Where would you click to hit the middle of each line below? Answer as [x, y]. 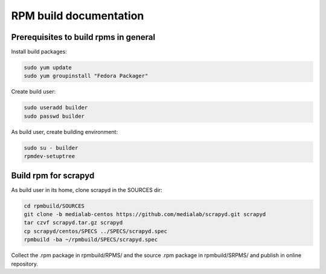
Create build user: [34, 92]
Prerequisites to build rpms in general [83, 37]
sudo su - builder [51, 148]
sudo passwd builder [54, 116]
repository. [25, 264]
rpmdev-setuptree [50, 156]
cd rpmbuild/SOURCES [54, 206]
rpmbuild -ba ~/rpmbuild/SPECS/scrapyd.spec [91, 240]
